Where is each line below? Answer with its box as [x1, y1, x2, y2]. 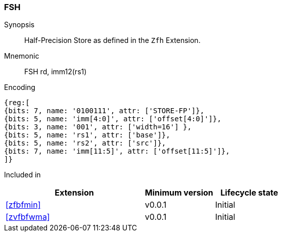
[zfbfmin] [6, 200, 41, 210]
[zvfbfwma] [6, 212, 50, 222]
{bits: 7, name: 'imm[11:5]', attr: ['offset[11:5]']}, [4, 147, 230, 156]
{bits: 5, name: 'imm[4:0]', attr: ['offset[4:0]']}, [4, 115, 221, 123]
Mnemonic [4, 52, 39, 61]
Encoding [4, 83, 35, 92]
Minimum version [145, 187, 213, 198]
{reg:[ [4, 99, 30, 107]
